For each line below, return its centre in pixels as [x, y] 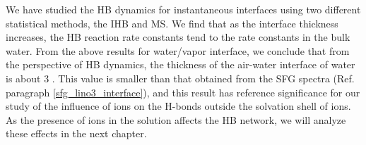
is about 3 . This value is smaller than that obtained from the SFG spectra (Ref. [180, 78]
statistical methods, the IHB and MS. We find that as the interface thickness [172, 23]
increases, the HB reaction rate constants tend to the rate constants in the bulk [178, 37]
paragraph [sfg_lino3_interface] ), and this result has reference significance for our [183, 92]
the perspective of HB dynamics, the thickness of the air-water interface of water [181, 64]
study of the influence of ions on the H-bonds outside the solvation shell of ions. [178, 106]
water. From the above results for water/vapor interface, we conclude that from [178, 50]
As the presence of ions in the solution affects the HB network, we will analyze [176, 119]
